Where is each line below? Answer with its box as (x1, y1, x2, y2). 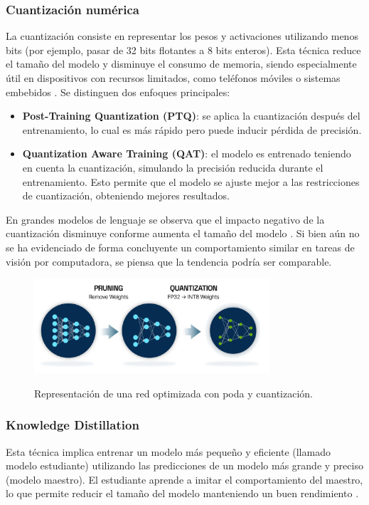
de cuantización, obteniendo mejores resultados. (22, 188, 230, 203)
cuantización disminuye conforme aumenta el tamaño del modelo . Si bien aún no (6, 226, 360, 241)
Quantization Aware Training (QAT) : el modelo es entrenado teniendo (22, 146, 351, 161)
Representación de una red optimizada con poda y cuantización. (34, 385, 313, 400)
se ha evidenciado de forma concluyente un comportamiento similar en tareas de (6, 239, 355, 254)
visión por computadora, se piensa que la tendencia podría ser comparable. (6, 254, 332, 269)
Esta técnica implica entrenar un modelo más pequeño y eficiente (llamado (6, 444, 331, 459)
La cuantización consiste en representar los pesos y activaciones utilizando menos (6, 28, 358, 43)
